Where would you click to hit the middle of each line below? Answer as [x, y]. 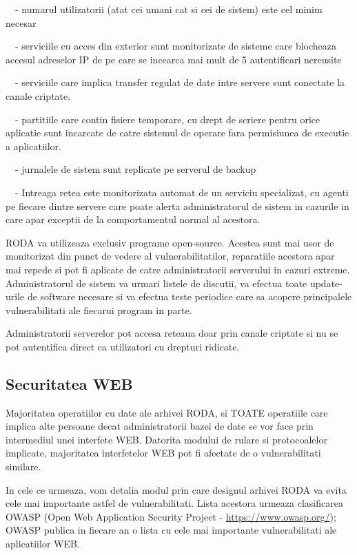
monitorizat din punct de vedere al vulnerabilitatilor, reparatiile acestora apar [170, 256]
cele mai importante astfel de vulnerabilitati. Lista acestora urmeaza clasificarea [174, 503]
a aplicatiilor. [33, 146]
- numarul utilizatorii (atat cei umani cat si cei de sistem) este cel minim [169, 9]
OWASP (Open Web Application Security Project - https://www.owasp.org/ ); [171, 516]
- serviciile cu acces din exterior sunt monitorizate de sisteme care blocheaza [175, 46]
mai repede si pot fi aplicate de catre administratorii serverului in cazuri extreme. [178, 269]
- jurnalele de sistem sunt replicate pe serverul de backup [135, 169]
